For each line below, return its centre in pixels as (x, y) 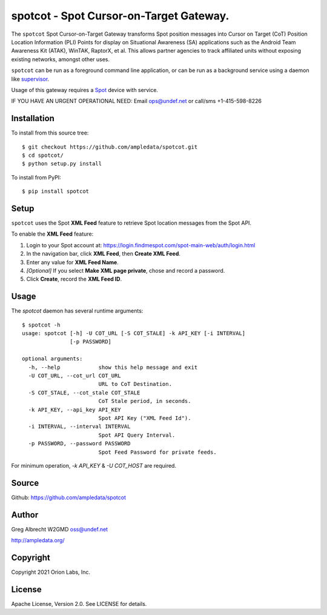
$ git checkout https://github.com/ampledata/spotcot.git (110, 147)
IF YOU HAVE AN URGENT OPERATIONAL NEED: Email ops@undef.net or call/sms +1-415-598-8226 (137, 101)
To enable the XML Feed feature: (52, 234)
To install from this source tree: (50, 133)
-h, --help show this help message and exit (113, 367)
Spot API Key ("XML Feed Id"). (145, 418)
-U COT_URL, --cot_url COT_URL (74, 376)
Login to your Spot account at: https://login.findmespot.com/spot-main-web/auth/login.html (141, 245)
